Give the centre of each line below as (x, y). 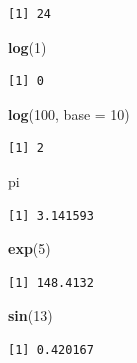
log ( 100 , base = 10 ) (69, 113)
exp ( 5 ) (29, 248)
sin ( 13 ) (30, 315)
